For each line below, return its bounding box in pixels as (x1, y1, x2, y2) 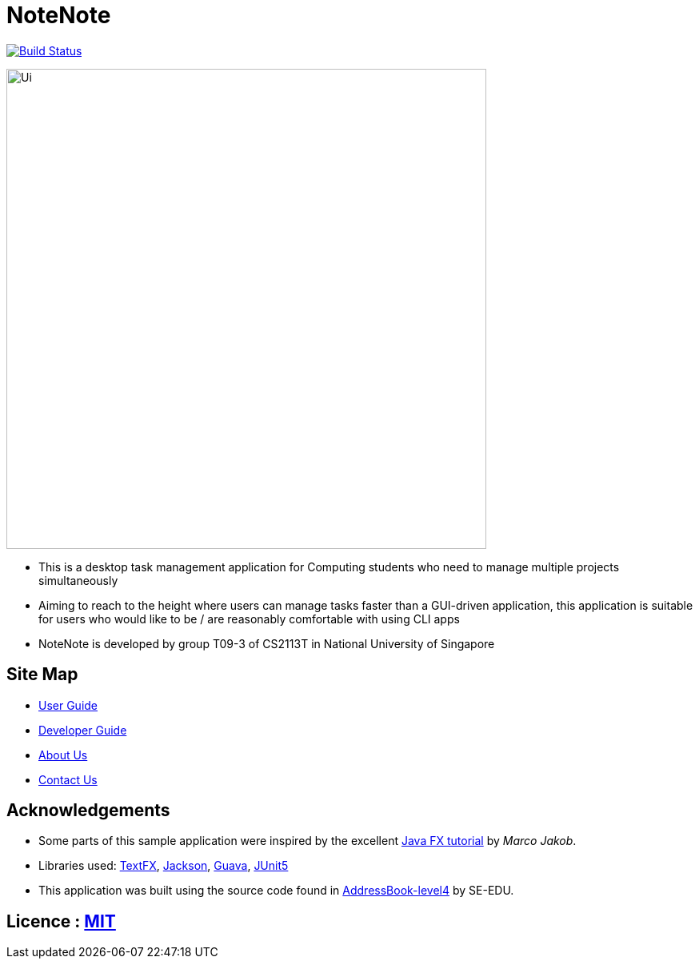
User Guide (38, 698, 98, 712)
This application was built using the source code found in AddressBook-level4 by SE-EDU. (38, 883, 514, 898)
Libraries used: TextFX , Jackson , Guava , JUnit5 (38, 859, 289, 873)
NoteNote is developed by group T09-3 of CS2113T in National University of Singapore (38, 636, 495, 651)
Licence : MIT (6, 911, 116, 931)
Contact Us (38, 772, 98, 787)
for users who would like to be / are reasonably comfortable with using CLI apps (38, 611, 460, 626)
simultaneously (38, 573, 118, 587)
